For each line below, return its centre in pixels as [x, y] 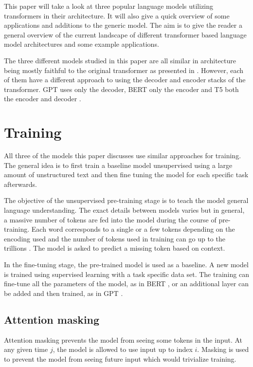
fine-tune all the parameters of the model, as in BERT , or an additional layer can [126, 284]
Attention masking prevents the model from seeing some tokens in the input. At [123, 339]
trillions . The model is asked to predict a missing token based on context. [115, 248]
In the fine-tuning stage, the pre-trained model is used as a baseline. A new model [126, 264]
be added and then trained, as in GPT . [63, 293]
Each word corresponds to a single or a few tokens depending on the [133, 229]
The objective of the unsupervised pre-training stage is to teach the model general [126, 200]
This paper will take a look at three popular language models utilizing [109, 6]
